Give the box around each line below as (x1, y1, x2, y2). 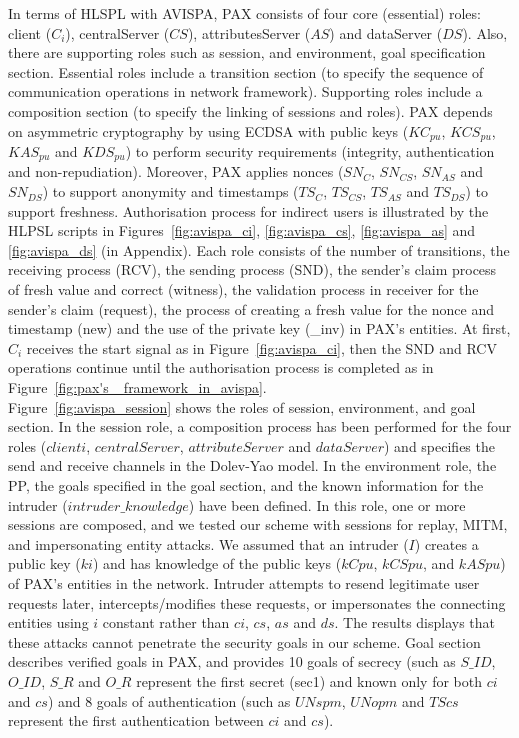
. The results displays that (334, 612, 496, 633)
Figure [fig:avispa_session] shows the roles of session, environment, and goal (8, 396, 476, 417)
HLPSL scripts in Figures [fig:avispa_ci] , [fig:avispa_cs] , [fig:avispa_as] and (8, 220, 476, 241)
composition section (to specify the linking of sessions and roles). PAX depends (8, 100, 493, 121)
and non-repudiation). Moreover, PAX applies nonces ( (8, 161, 344, 182)
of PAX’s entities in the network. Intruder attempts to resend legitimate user (8, 572, 480, 593)
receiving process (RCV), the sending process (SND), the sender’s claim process (8, 259, 497, 280)
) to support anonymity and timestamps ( (42, 181, 299, 202)
